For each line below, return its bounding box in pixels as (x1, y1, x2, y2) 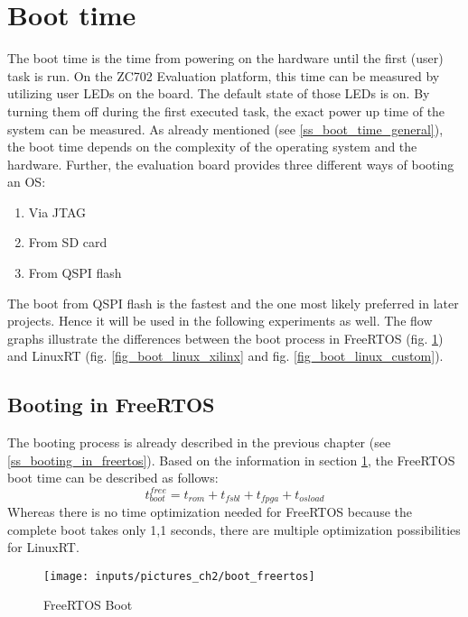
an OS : (7, 172, 46, 191)
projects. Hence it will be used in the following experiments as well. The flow (7, 311, 433, 330)
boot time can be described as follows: (7, 468, 219, 487)
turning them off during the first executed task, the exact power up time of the (7, 101, 445, 120)
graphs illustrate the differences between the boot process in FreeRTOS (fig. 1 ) (7, 328, 444, 347)
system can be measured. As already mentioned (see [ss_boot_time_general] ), (7, 119, 444, 138)
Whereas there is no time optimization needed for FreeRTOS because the (7, 502, 412, 520)
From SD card (28, 233, 108, 252)
